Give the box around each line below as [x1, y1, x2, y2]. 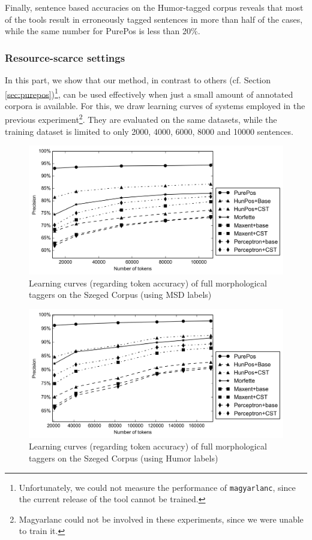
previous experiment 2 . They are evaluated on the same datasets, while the [5, 111, 277, 126]
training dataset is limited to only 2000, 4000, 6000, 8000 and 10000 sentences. [5, 125, 293, 137]
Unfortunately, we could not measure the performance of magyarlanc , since [19, 481, 296, 493]
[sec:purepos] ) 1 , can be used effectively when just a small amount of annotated [5, 86, 293, 100]
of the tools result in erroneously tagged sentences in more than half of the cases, [5, 13, 303, 25]
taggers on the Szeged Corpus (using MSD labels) [29, 288, 212, 301]
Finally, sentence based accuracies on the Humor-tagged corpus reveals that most [5, 1, 304, 13]
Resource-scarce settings [5, 50, 125, 65]
